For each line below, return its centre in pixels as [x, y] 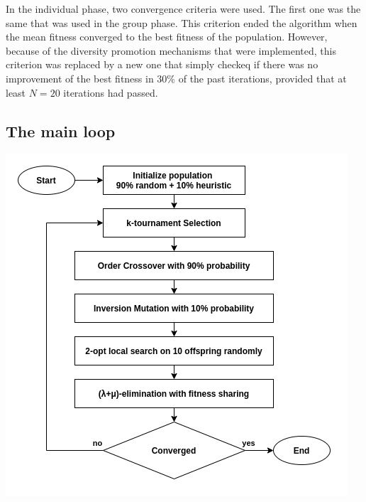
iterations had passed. [111, 92]
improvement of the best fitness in [80, 78]
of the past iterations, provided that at [262, 78]
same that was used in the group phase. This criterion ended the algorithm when [182, 22]
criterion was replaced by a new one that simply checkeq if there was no [162, 64]
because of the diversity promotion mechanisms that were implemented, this [171, 50]
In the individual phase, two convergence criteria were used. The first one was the [183, 9]
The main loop [61, 130]
